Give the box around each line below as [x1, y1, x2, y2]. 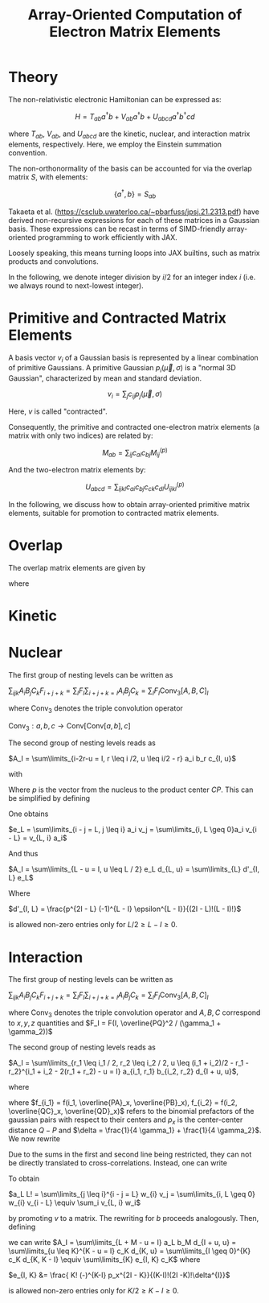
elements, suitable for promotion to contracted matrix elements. [8, 508, 219, 517]
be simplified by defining [8, 794, 91, 803]
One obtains [8, 809, 49, 818]
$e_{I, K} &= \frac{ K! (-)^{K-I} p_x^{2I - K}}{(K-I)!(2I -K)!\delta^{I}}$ [8, 1270, 230, 1280]
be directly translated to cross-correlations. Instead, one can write [8, 1157, 227, 1168]
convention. [8, 148, 48, 158]
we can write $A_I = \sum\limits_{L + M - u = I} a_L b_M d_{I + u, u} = [8, 1237, 237, 1247]
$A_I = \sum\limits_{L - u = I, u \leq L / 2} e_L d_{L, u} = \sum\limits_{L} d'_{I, [8, 864, 260, 874]
